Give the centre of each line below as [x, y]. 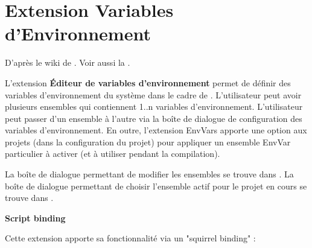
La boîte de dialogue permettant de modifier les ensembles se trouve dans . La [149, 174]
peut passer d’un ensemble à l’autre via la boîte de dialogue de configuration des [154, 118]
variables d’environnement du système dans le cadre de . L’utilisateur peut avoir [153, 94]
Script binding [35, 218]
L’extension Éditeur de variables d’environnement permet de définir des [148, 82]
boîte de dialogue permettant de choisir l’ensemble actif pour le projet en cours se [156, 186]
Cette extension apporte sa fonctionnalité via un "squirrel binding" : [130, 238]
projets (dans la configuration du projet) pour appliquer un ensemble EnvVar [148, 141]
